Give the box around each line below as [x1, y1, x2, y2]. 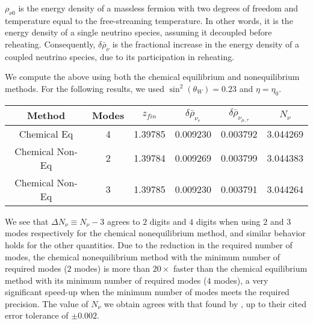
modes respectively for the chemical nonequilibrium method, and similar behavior [5, 227, 306, 239]
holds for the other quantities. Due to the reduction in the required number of [5, 238, 293, 251]
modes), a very [214, 274, 268, 286]
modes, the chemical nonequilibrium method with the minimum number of [5, 250, 280, 263]
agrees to [107, 215, 140, 227]
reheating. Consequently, [5, 37, 96, 50]
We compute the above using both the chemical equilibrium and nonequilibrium [5, 70, 300, 83]
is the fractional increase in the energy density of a [112, 37, 299, 50]
